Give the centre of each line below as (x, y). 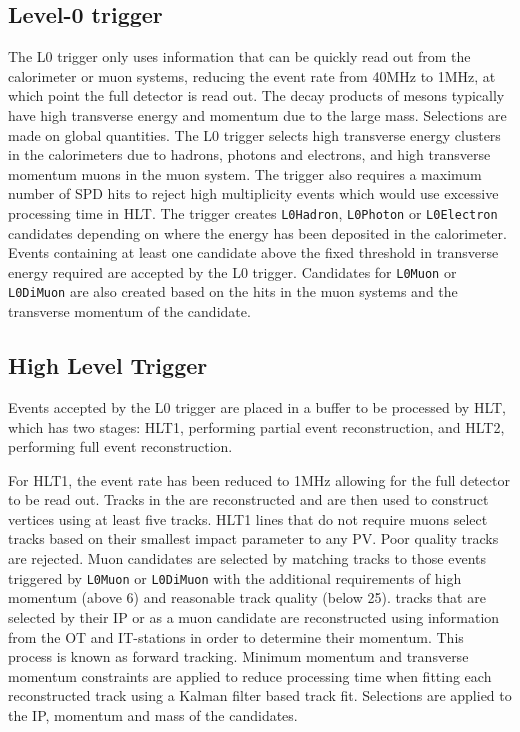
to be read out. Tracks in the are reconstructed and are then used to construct (248, 499)
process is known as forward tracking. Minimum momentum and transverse (238, 656)
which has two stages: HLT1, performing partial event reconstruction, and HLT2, (256, 426)
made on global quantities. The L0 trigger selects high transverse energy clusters (254, 134)
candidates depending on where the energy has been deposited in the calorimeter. (257, 232)
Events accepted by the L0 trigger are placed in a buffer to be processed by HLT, (257, 406)
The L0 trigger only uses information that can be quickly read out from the (239, 56)
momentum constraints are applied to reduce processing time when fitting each (250, 675)
